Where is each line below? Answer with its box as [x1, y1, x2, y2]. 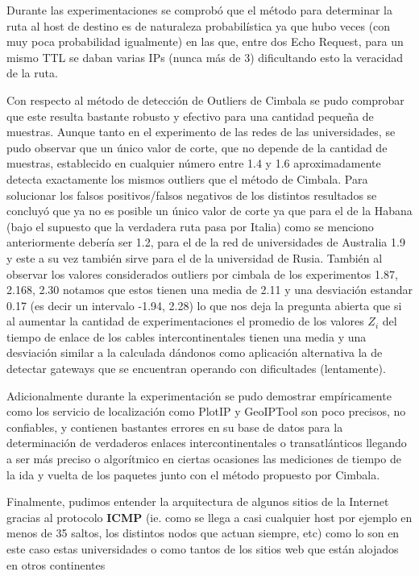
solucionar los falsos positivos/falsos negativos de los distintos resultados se [6, 186, 377, 203]
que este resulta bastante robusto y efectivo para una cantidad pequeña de [6, 107, 374, 124]
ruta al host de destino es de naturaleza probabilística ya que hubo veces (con [6, 17, 391, 34]
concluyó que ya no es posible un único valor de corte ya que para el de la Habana [6, 202, 413, 219]
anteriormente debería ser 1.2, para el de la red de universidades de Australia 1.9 [6, 234, 405, 251]
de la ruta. [6, 64, 58, 81]
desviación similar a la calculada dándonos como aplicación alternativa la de [6, 344, 383, 361]
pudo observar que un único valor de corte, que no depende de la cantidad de [6, 139, 388, 155]
